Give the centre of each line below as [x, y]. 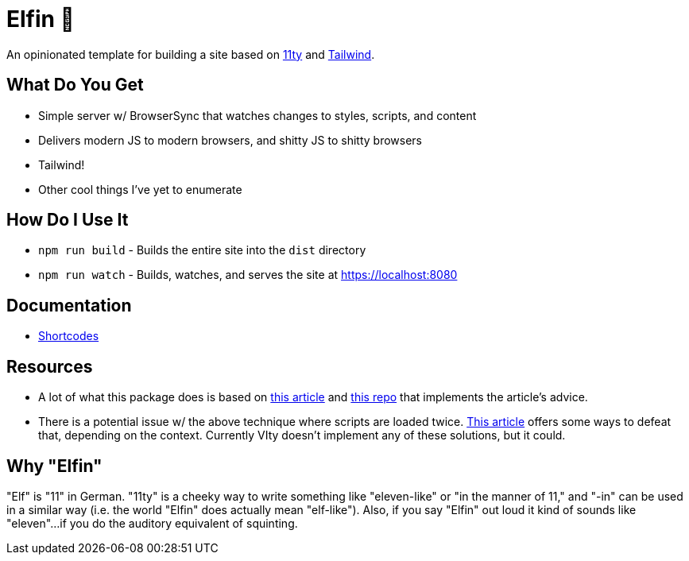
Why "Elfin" [54, 466]
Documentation [69, 305]
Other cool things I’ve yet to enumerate [140, 189]
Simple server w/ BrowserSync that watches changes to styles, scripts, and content [257, 115]
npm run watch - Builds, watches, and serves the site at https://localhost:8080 [248, 275]
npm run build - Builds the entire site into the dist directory [202, 250]
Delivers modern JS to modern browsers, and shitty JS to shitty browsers [230, 140]
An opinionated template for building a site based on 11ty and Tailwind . [191, 54]
